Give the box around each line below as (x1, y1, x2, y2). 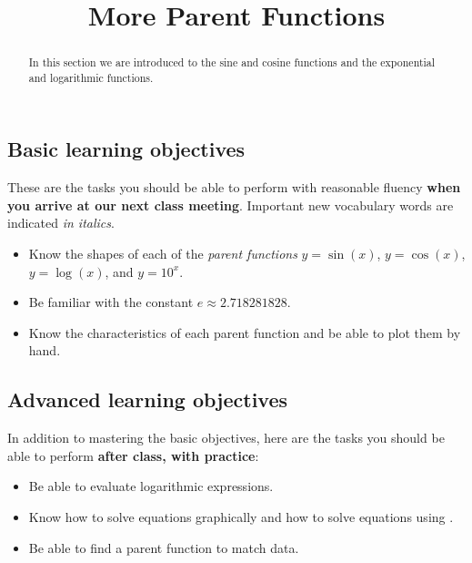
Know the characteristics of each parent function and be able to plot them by (28, 322, 461, 342)
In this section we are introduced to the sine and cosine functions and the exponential (28, 55, 436, 70)
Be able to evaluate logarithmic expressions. (28, 476, 274, 496)
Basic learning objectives (7, 135, 246, 163)
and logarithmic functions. (28, 69, 154, 85)
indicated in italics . (7, 213, 115, 232)
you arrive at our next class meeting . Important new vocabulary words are (7, 195, 454, 214)
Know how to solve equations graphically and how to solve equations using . (28, 507, 454, 527)
